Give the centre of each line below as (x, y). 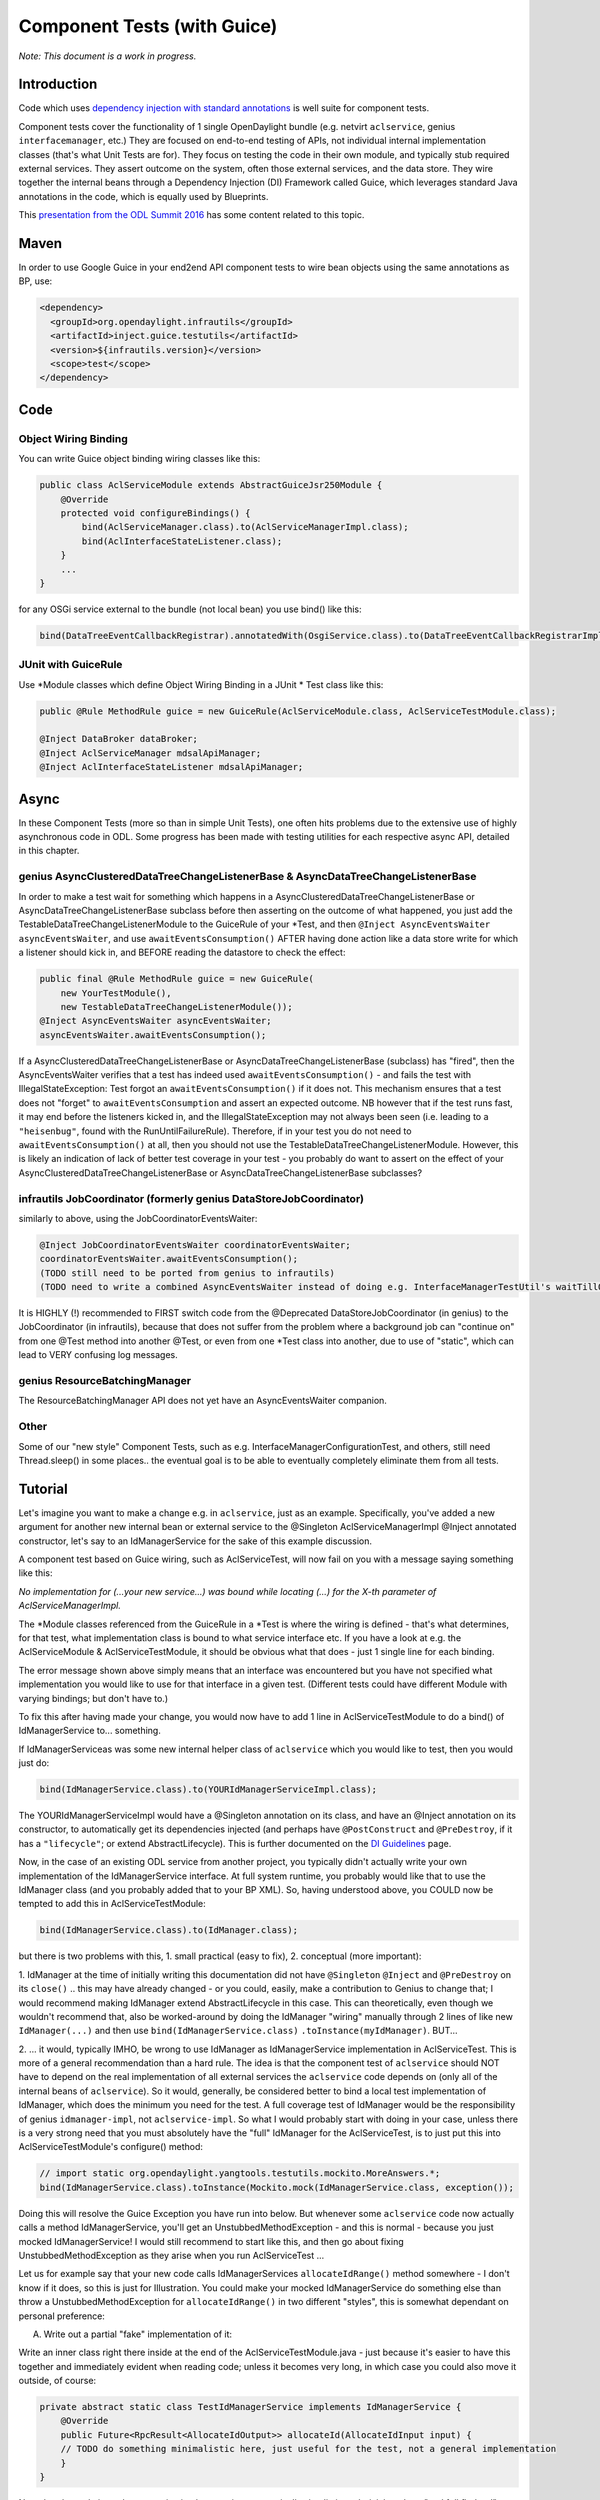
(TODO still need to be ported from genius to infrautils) (187, 1273)
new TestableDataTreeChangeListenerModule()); (177, 1006)
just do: (34, 1763)
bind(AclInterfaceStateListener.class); (182, 541)
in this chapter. (49, 851)
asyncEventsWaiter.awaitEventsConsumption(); (153, 1034)
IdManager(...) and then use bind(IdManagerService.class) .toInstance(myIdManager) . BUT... (238, 2031)
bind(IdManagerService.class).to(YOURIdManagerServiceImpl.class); (208, 1789)
